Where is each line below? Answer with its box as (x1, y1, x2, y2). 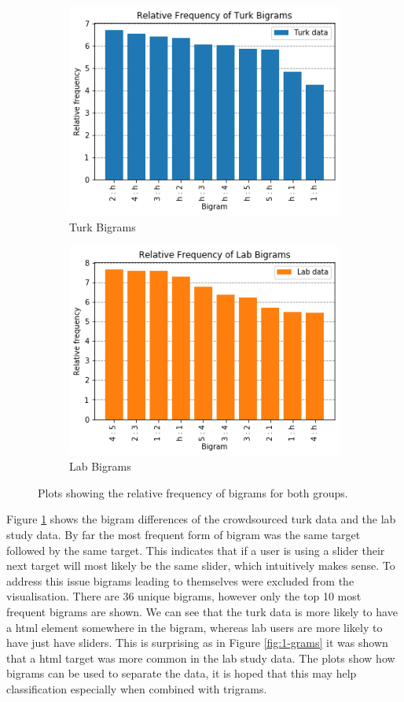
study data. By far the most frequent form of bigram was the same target (6, 526, 361, 542)
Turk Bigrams (69, 218, 136, 235)
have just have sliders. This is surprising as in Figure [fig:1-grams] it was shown (6, 634, 388, 651)
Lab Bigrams (69, 458, 131, 475)
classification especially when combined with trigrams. (6, 680, 267, 696)
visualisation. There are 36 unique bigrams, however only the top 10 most (6, 588, 362, 604)
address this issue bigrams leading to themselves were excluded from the (6, 572, 354, 589)
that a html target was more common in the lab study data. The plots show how (6, 649, 395, 666)
